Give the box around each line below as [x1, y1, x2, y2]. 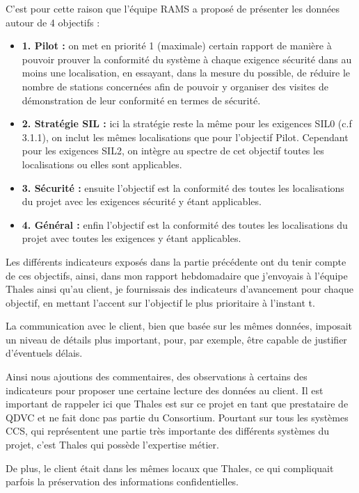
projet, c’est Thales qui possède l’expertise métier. [6, 437, 219, 452]
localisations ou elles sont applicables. [22, 156, 182, 171]
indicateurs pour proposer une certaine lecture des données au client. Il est [6, 382, 324, 397]
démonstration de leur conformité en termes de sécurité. [22, 92, 261, 107]
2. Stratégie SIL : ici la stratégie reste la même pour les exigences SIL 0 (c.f [22, 116, 352, 131]
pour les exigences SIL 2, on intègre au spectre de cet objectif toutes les [22, 143, 324, 158]
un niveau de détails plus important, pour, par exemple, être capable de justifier [6, 332, 347, 346]
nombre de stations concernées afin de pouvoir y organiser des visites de [22, 79, 328, 93]
